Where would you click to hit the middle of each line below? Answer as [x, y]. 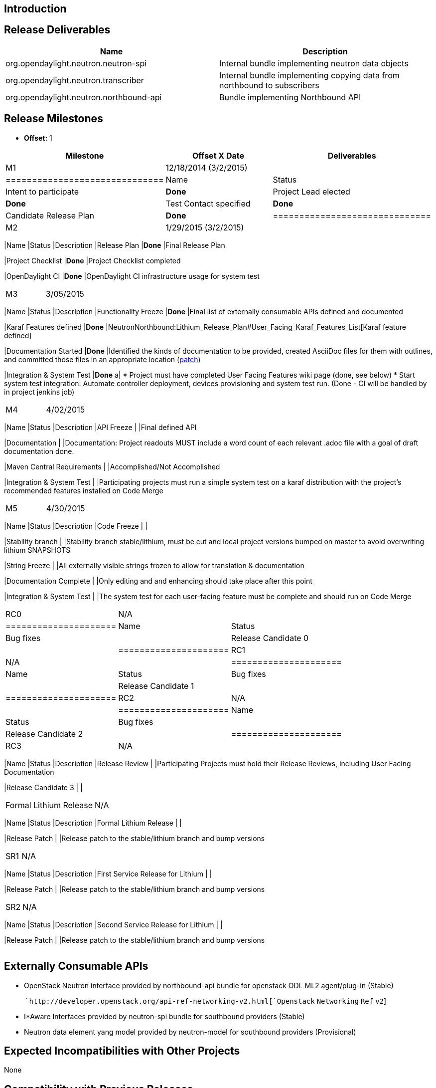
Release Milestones [54, 119]
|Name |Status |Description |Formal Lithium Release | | [93, 823]
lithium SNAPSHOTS [37, 550]
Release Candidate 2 [44, 734]
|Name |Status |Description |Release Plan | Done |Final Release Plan [115, 245]
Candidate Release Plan [50, 215]
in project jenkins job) [39, 392]
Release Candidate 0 [270, 638]
